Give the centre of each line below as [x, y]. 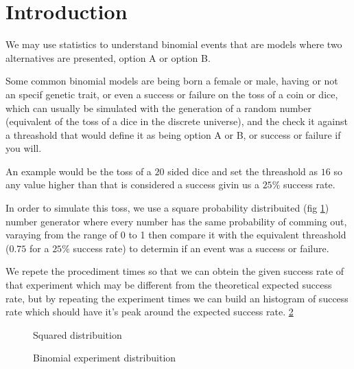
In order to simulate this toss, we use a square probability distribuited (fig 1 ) [167, 208]
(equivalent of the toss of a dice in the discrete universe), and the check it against [177, 121]
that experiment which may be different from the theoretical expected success [169, 285]
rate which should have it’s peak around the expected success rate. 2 [150, 312]
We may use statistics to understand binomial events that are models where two [174, 44]
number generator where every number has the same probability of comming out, [176, 221]
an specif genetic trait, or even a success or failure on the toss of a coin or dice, [172, 94]
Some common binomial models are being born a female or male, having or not [172, 81]
